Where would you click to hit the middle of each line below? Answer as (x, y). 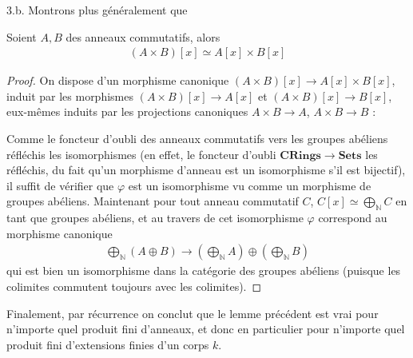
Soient (22, 36)
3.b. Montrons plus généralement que (97, 10)
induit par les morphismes (70, 95)
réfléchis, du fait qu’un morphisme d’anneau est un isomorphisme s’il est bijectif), (206, 170)
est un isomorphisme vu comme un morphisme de (250, 185)
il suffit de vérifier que (60, 185)
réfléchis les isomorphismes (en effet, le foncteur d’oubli (141, 154)
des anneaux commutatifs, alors (143, 36)
